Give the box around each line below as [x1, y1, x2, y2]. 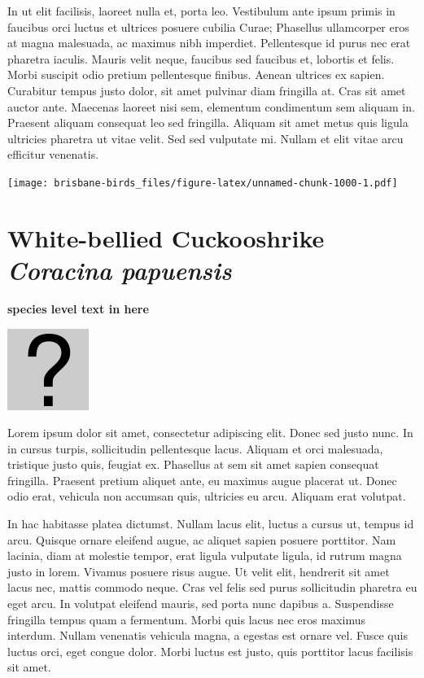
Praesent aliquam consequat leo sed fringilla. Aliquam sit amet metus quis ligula [7, 114, 409, 131]
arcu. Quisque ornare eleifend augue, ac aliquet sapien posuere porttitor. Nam [7, 531, 396, 548]
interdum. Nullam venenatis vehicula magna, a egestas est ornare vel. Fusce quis [7, 627, 408, 644]
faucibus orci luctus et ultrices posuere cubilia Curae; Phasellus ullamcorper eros [7, 18, 409, 35]
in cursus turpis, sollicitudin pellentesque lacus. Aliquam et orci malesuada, [7, 440, 383, 457]
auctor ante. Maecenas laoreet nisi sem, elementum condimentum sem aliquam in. [7, 98, 415, 115]
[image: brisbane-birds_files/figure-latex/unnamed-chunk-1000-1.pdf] [7, 177, 398, 189]
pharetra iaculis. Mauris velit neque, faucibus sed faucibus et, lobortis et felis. [7, 50, 395, 67]
